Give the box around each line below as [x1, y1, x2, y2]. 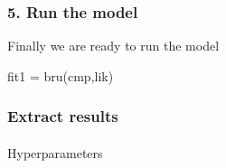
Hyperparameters [7, 143, 103, 162]
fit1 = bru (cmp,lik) [7, 66, 114, 85]
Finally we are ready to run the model [7, 36, 220, 55]
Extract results [7, 105, 118, 127]
